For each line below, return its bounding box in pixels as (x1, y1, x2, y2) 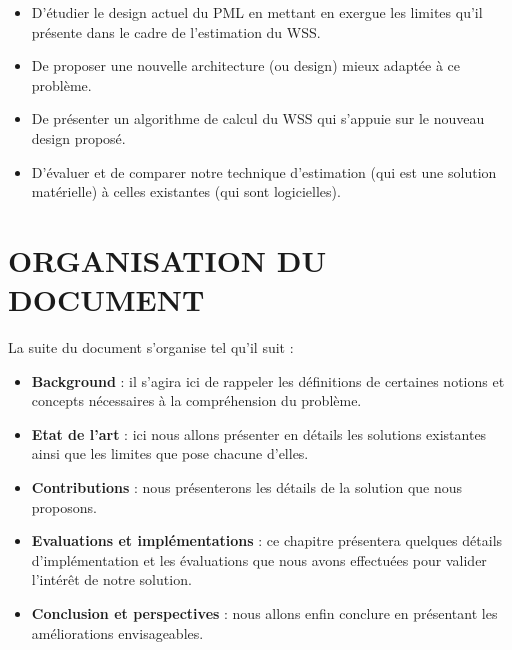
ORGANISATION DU (8, 239, 327, 280)
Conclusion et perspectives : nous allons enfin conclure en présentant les (31, 603, 498, 623)
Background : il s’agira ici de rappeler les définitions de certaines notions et (31, 370, 505, 391)
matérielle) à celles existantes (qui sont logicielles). (31, 181, 341, 202)
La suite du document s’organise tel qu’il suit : (8, 337, 294, 358)
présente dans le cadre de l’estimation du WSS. (31, 21, 321, 42)
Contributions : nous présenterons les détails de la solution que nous (31, 477, 463, 498)
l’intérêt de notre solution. (31, 569, 192, 590)
